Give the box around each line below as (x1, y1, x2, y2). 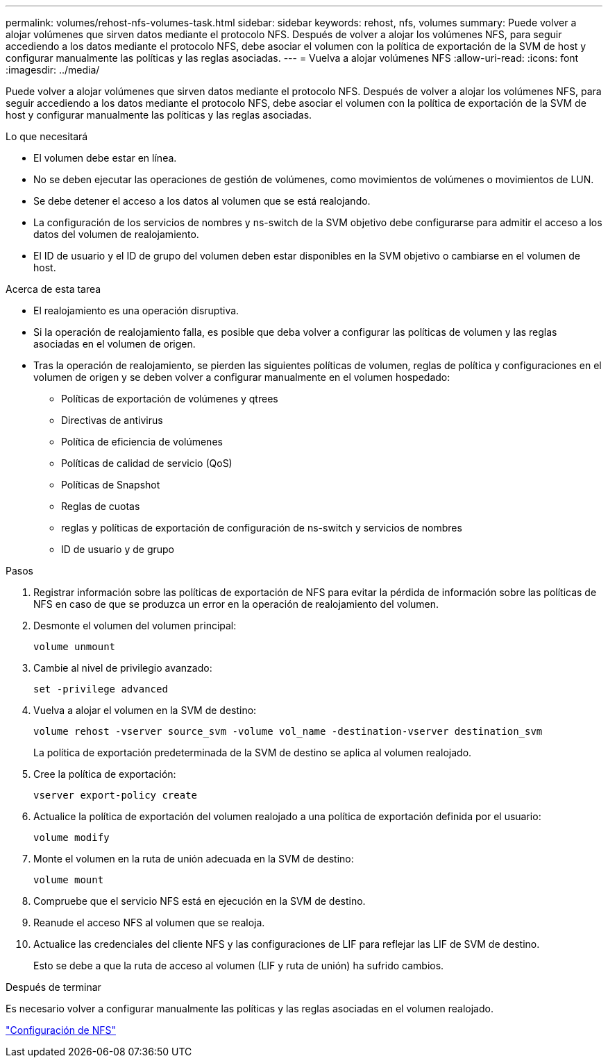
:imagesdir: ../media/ (6, 64, 100, 76)
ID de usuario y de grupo (61, 543, 174, 555)
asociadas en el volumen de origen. (33, 338, 196, 350)
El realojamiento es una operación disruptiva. (33, 305, 239, 316)
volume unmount (33, 641, 116, 652)
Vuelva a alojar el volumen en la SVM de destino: (33, 704, 257, 716)
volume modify (33, 832, 110, 843)
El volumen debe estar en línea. (33, 152, 177, 164)
